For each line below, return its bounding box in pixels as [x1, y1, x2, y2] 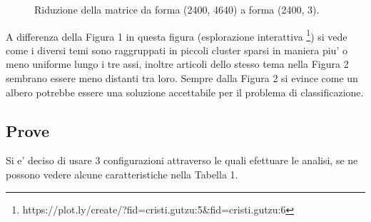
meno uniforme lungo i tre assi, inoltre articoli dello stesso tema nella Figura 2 [6, 56, 349, 71]
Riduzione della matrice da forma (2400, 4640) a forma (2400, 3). [34, 2, 320, 16]
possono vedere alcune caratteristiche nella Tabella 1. [6, 167, 238, 182]
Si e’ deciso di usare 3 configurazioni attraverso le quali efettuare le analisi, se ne [6, 153, 358, 168]
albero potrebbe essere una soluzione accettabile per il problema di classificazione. [6, 84, 364, 99]
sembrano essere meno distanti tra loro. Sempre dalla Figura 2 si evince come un [6, 71, 358, 86]
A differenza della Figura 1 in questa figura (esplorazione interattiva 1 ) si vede [6, 26, 347, 44]
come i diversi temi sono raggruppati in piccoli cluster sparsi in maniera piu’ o [6, 42, 347, 57]
